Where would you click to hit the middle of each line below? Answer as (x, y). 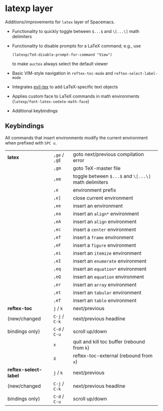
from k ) (81, 347)
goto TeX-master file (97, 168)
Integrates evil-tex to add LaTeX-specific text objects (65, 87)
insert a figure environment (105, 245)
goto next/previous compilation (108, 154)
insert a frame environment (103, 237)
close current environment (103, 198)
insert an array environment (105, 284)
